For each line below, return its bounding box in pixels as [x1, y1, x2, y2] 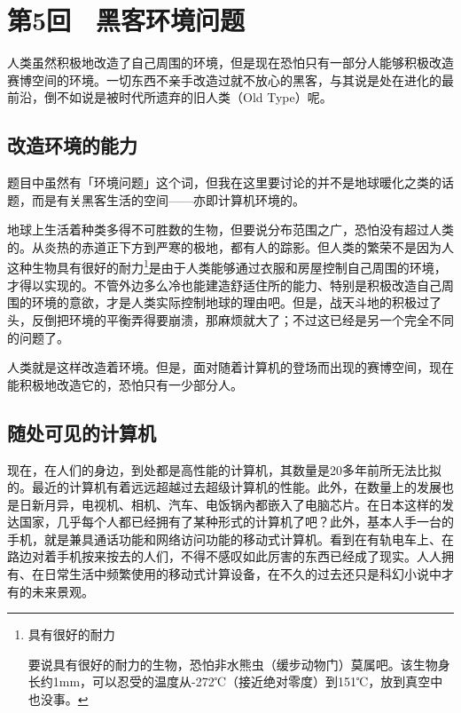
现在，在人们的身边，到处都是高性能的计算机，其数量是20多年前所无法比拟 [7, 460, 441, 479]
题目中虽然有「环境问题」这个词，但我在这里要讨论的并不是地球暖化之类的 [7, 173, 441, 192]
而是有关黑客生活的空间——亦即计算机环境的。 [31, 190, 305, 209]
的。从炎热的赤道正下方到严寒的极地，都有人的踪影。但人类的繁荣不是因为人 [7, 237, 454, 256]
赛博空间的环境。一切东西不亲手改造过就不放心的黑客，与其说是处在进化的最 [7, 70, 454, 89]
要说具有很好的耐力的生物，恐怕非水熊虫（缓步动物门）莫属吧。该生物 [27, 654, 438, 673]
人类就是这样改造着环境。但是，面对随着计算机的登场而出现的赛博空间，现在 [7, 358, 454, 376]
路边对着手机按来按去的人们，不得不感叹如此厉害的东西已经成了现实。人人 [7, 547, 441, 566]
